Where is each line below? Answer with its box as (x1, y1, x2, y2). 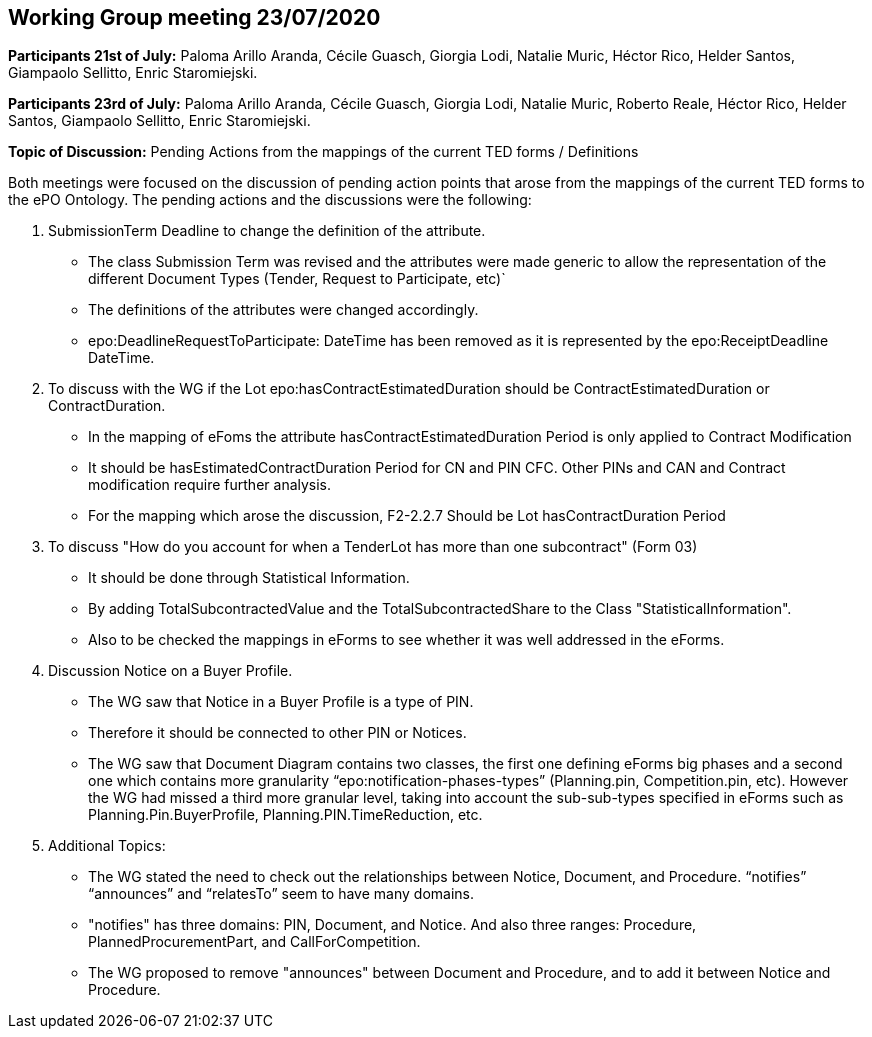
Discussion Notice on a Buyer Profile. (48, 662, 293, 680)
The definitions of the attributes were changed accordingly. (88, 301, 479, 319)
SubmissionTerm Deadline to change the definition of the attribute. (48, 222, 486, 240)
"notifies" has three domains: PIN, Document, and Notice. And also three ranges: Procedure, (88, 916, 697, 934)
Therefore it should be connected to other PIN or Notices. (88, 724, 467, 742)
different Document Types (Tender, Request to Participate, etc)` (88, 270, 506, 288)
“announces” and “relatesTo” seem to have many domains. (88, 885, 474, 903)
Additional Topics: (48, 837, 166, 855)
